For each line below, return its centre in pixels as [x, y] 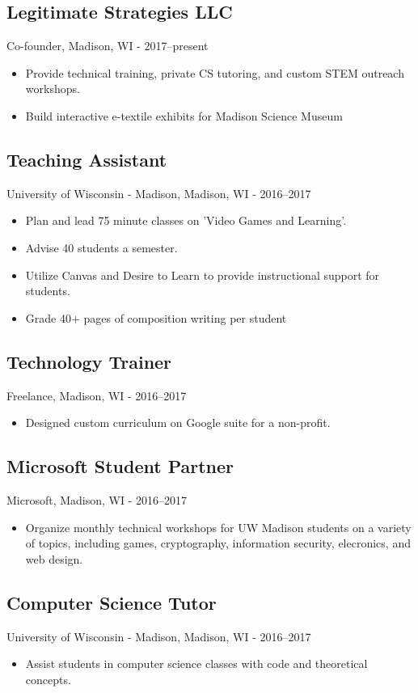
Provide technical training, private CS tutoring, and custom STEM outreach [215, 72]
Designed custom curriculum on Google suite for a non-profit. [178, 423]
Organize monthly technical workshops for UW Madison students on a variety [218, 527]
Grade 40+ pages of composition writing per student [156, 317]
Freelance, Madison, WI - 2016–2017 [97, 395]
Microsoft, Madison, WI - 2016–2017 [97, 499]
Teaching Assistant [87, 159]
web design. [54, 558]
